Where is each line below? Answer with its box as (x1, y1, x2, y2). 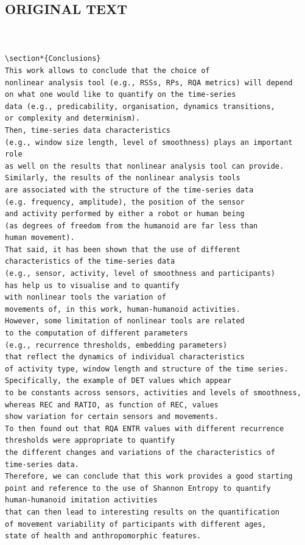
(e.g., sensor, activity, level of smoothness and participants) (5, 269, 275, 278)
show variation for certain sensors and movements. (5, 412, 219, 421)
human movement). (5, 233, 75, 242)
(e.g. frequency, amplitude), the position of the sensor (5, 197, 245, 206)
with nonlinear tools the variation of (5, 293, 166, 302)
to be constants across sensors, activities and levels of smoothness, (5, 389, 301, 398)
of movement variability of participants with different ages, (5, 519, 267, 529)
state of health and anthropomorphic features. (5, 532, 202, 541)
